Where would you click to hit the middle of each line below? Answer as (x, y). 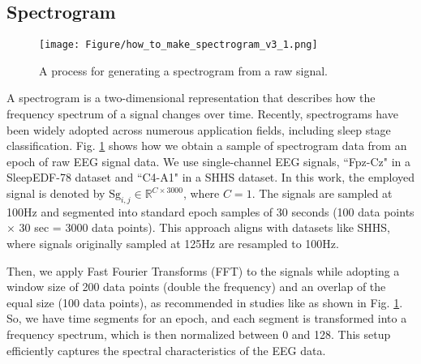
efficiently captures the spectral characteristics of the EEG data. (166, 350)
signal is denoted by (56, 193)
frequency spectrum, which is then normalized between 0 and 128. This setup (199, 334)
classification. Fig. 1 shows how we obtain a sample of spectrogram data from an (207, 146)
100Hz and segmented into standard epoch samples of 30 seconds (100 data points (210, 211)
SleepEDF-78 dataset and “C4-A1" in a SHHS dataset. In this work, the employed (211, 177)
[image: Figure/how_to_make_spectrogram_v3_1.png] (178, 45)
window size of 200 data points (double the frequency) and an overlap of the (196, 287)
